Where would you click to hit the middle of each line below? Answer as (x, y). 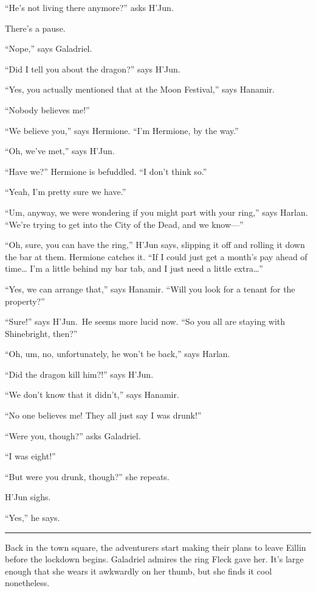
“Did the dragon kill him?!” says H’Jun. (79, 374)
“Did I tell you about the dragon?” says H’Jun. (93, 69)
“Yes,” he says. (33, 518)
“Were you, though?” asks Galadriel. (73, 435)
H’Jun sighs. (28, 497)
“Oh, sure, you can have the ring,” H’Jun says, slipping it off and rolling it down (155, 245)
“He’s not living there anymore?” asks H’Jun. (89, 7)
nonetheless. (27, 583)
